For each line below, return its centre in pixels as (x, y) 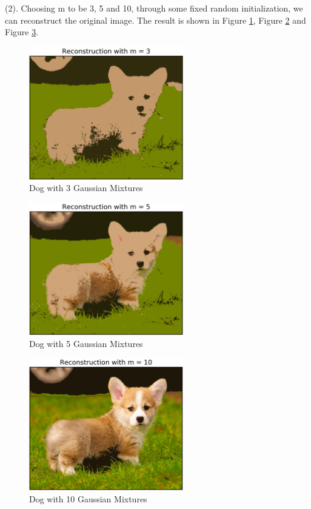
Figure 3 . (22, 32)
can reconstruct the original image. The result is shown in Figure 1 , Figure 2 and (155, 20)
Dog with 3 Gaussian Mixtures (86, 188)
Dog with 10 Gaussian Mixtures (88, 499)
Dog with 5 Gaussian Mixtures (86, 344)
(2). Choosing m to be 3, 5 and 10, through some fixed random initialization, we (154, 8)
